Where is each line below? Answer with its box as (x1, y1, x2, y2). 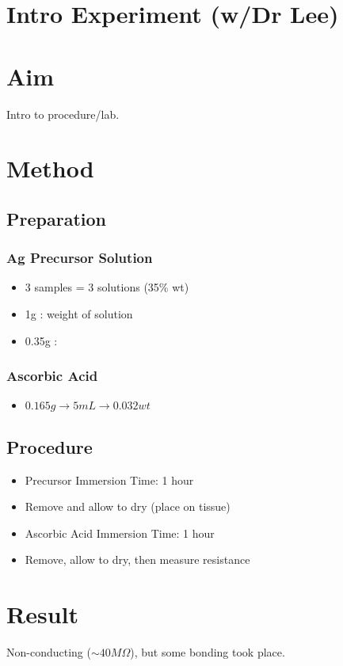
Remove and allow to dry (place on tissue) (25, 498, 231, 515)
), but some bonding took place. (130, 644, 285, 660)
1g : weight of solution (25, 306, 133, 322)
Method (6, 152, 94, 185)
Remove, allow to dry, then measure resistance (25, 551, 250, 568)
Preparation (6, 206, 106, 230)
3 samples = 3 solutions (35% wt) (25, 279, 189, 295)
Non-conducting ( (6, 644, 91, 660)
